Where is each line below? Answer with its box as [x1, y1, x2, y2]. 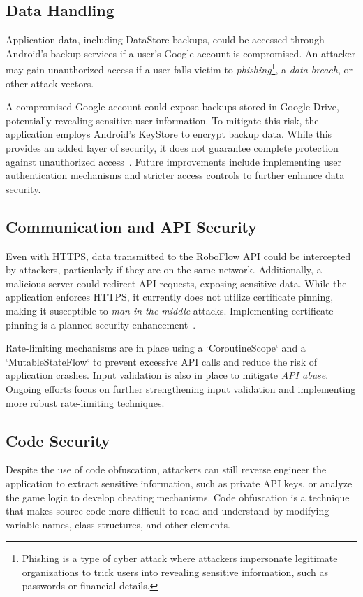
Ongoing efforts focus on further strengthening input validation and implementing [6, 381, 356, 396]
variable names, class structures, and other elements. [6, 517, 230, 531]
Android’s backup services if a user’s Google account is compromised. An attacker [6, 45, 356, 60]
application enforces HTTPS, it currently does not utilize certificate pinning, [6, 289, 334, 304]
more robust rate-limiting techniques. [6, 395, 165, 410]
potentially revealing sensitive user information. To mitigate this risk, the [6, 113, 319, 127]
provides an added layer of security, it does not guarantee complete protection [6, 141, 339, 155]
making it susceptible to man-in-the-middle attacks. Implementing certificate [6, 303, 334, 317]
